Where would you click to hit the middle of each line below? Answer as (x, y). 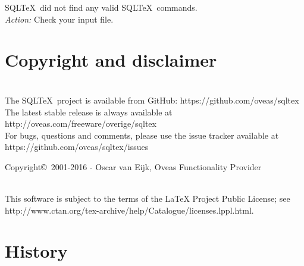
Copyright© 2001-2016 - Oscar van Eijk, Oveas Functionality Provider (133, 166)
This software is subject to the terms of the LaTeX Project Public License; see (148, 198)
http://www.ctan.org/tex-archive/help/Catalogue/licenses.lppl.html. (129, 210)
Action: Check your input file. (59, 19)
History (36, 251)
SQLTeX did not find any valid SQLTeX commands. (101, 7)
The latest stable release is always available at (89, 112)
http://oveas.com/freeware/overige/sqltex (81, 123)
